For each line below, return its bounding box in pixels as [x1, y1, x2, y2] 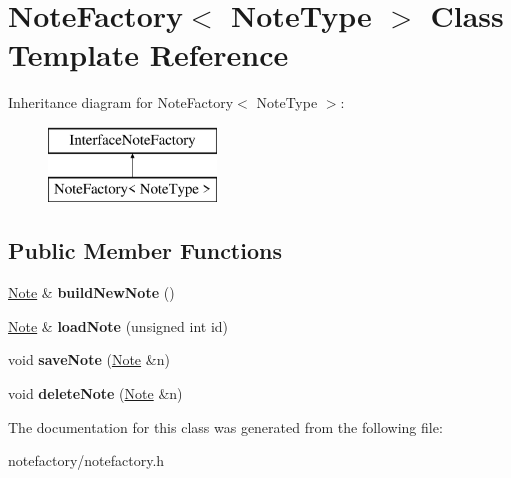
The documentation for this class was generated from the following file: [8, 416, 443, 437]
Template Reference [8, 34, 289, 75]
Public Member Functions [8, 235, 282, 266]
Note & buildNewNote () [8, 282, 175, 303]
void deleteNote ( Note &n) [8, 383, 183, 404]
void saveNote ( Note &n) [8, 349, 170, 370]
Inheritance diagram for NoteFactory [8, 92, 234, 113]
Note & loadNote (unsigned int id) [8, 315, 229, 336]
